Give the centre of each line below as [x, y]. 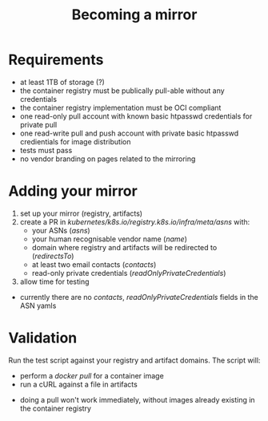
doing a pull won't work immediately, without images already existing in [137, 399]
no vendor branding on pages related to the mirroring [108, 159]
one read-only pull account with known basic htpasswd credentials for [136, 116]
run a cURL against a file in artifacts [78, 384]
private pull [38, 124]
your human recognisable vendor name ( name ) [110, 239]
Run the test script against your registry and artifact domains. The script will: [134, 360]
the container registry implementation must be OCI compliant [120, 107]
